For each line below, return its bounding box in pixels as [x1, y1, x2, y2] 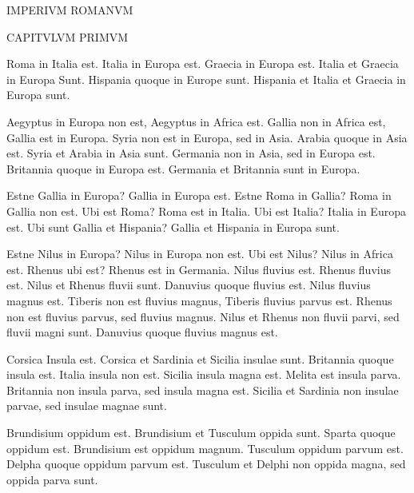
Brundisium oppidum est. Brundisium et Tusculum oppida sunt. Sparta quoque [6, 424, 396, 441]
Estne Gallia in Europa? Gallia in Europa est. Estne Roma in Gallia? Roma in [6, 187, 392, 204]
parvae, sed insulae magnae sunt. [6, 397, 167, 414]
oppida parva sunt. [6, 471, 98, 487]
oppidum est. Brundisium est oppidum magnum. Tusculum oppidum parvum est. [6, 439, 404, 456]
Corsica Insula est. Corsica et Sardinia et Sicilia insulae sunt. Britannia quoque [6, 350, 394, 367]
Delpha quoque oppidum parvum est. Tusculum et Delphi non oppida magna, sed [6, 455, 406, 472]
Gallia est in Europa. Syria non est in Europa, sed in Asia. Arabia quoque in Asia [6, 129, 408, 145]
